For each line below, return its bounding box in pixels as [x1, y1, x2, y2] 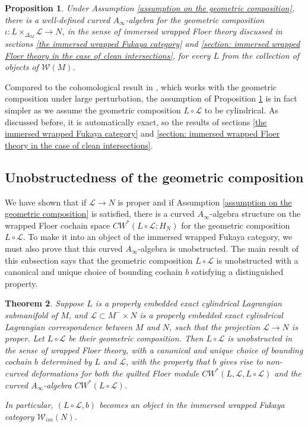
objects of [5, 61, 39, 73]
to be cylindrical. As [204, 104, 279, 116]
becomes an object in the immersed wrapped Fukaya [99, 398, 285, 411]
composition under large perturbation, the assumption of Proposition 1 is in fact [5, 92, 297, 105]
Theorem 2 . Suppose [5, 297, 84, 309]
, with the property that [126, 355, 210, 368]
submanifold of [5, 308, 58, 321]
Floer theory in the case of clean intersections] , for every [5, 49, 211, 61]
